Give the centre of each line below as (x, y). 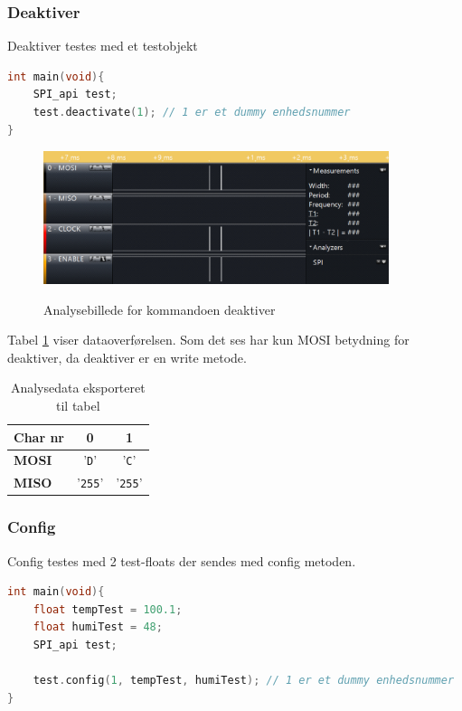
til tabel (78, 405)
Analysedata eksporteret (78, 388)
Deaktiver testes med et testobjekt (103, 46)
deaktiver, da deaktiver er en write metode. (127, 357)
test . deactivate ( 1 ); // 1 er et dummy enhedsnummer (192, 112)
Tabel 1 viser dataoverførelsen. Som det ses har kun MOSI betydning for (208, 340)
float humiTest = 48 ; (98, 627)
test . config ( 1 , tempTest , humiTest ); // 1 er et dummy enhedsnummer (244, 681)
